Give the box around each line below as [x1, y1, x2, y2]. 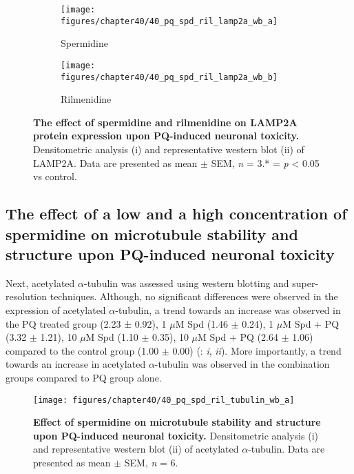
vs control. [33, 169, 77, 184]
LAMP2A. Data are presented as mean [33, 155, 198, 170]
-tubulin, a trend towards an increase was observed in [115, 302, 341, 317]
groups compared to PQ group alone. [6, 370, 162, 384]
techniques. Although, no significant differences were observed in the [50, 289, 338, 304]
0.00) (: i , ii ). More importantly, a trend [172, 343, 342, 357]
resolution [6, 289, 48, 304]
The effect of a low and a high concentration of [6, 203, 347, 224]
